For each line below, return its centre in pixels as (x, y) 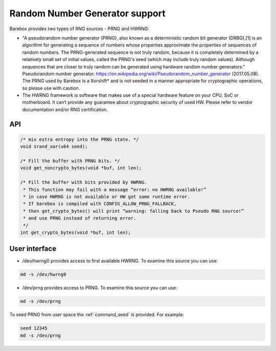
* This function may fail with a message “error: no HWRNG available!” (115, 190)
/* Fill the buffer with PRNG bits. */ (70, 161)
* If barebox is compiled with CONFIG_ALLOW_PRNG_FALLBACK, (100, 204)
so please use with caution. (51, 88)
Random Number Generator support (87, 13)
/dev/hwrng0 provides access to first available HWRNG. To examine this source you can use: (120, 261)
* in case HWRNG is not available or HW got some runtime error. (107, 196)
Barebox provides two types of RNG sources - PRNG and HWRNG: (79, 29)
